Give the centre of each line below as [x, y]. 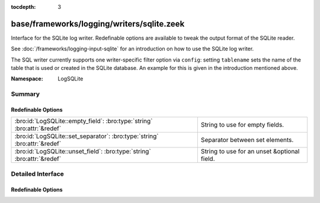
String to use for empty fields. [242, 125]
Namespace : [27, 79]
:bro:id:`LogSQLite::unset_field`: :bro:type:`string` [83, 152]
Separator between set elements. [247, 140]
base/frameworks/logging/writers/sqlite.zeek [98, 24]
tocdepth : [23, 7]
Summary [25, 94]
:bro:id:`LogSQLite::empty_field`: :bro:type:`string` [84, 121]
